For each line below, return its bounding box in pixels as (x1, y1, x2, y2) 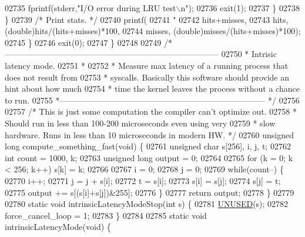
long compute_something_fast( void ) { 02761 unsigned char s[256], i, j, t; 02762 (5, 140, 291, 152)
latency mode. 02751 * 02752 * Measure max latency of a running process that (5, 59, 289, 71)
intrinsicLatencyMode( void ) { (5, 221, 111, 233)
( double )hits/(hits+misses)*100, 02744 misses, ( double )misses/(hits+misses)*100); (5, 25, 301, 37)
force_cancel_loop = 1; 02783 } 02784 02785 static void (5, 209, 207, 221)
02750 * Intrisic (221, 48, 277, 60)
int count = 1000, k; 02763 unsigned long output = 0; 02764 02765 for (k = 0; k (5, 151, 293, 163)
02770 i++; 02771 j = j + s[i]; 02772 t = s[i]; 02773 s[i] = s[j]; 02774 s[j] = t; (5, 174, 281, 186)
